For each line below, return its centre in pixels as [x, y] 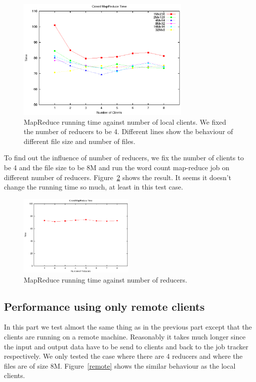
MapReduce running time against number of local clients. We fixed [125, 121]
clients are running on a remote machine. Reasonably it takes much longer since [125, 337]
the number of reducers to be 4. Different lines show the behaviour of [128, 131]
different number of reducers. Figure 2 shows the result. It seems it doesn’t [118, 177]
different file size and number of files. [80, 141]
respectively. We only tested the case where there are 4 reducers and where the [123, 356]
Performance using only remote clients [105, 306]
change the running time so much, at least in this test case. [94, 187]
